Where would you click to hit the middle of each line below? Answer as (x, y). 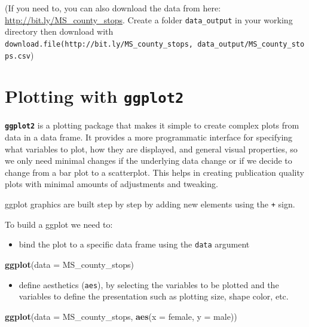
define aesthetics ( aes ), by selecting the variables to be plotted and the (149, 284)
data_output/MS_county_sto (251, 44)
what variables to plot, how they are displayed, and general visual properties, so (151, 149)
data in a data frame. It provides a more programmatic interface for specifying (149, 137)
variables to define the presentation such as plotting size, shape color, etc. (154, 296)
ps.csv (18, 56)
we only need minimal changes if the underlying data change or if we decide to (149, 161)
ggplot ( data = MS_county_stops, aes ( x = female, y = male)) (121, 316)
